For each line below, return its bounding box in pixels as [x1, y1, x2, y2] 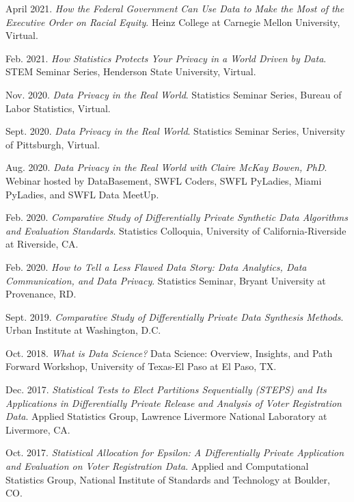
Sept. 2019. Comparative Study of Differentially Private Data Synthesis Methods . [5, 309, 344, 323]
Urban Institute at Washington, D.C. [5, 323, 161, 337]
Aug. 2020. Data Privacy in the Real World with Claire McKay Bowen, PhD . [5, 160, 327, 174]
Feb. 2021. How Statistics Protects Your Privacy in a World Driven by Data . [5, 51, 327, 65]
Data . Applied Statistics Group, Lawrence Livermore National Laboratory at [5, 409, 327, 423]
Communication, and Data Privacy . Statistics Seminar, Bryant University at [5, 273, 326, 287]
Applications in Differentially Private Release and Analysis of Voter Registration [5, 395, 342, 410]
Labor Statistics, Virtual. [5, 101, 111, 115]
